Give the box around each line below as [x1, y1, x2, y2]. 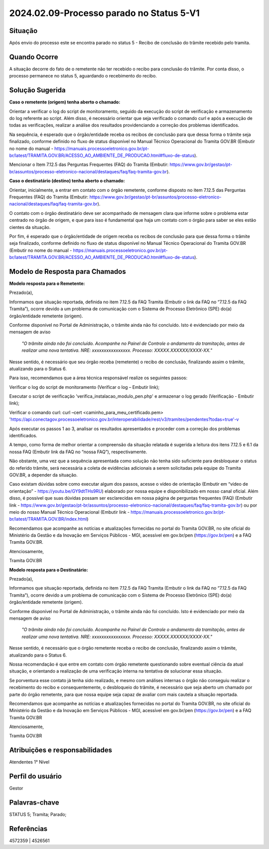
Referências [9, 825, 48, 833]
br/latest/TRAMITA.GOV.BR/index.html [9, 516, 87, 522]
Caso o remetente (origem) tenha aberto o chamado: [9, 99, 121, 105]
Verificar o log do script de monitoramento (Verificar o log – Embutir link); [9, 384, 160, 390]
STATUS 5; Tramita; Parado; [9, 812, 67, 818]
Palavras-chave [9, 799, 59, 807]
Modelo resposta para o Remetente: [9, 280, 85, 286]
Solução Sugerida [9, 86, 66, 94]
